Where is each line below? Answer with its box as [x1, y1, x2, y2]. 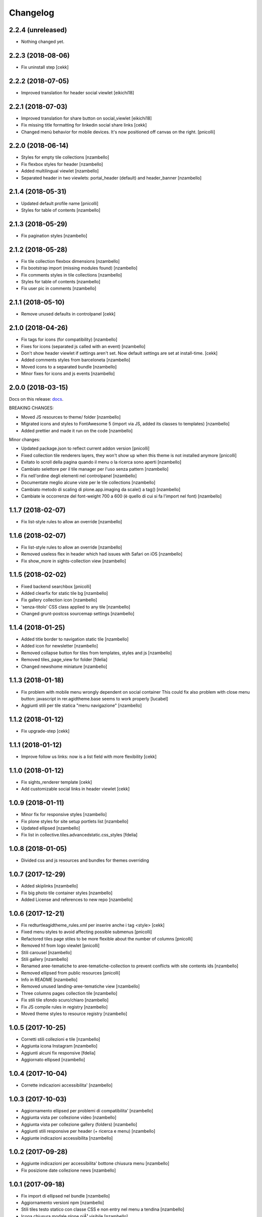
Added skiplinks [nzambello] [21, 883, 78, 889]
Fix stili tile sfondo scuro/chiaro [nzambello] [21, 997, 109, 1003]
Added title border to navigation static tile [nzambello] [21, 636, 129, 642]
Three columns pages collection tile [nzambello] [21, 990, 117, 996]
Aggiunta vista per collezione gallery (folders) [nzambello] [21, 1121, 138, 1127]
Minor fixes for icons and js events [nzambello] [21, 370, 115, 377]
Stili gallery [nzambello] [21, 956, 68, 962]
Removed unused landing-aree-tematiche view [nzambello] [21, 983, 140, 989]
